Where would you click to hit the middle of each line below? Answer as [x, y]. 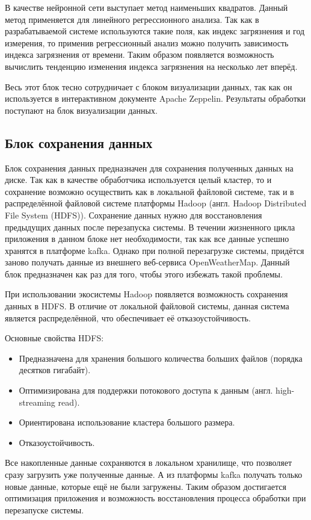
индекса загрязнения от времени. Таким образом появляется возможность [140, 54]
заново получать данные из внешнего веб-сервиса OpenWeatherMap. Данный [147, 262]
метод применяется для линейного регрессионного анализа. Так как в [132, 19]
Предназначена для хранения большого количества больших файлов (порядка [161, 358]
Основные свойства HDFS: [54, 338]
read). [69, 402]
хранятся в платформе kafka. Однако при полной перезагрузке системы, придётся [155, 250]
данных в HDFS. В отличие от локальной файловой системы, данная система [147, 306]
